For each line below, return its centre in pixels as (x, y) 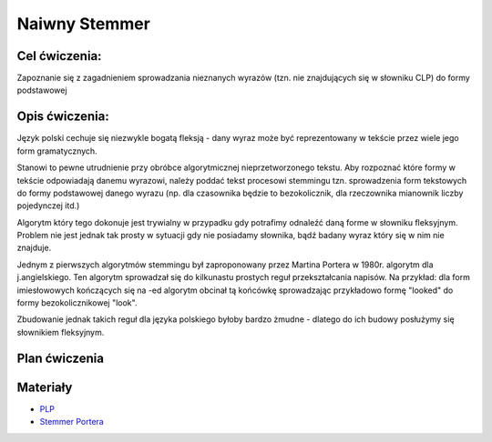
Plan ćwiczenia (61, 358)
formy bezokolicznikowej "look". (77, 303)
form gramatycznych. (57, 151)
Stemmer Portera (72, 422)
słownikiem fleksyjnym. (61, 332)
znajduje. (34, 248)
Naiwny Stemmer (83, 24)
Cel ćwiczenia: (59, 56)
